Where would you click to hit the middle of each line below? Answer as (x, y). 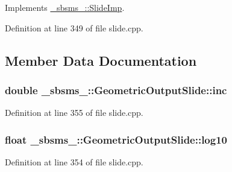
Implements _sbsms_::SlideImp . (65, 7)
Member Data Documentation (101, 60)
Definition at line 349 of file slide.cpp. (74, 27)
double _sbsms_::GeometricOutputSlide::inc (116, 90)
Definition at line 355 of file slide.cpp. (74, 113)
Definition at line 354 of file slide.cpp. (74, 162)
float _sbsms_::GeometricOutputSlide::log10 (116, 139)
